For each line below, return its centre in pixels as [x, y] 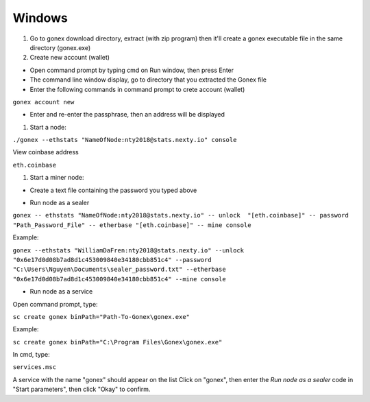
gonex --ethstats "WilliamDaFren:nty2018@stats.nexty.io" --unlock [128, 250]
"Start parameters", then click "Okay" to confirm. [82, 389]
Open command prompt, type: [56, 304]
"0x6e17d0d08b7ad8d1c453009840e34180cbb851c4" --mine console [119, 279]
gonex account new [44, 102]
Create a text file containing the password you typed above [113, 190]
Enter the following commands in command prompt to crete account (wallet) [137, 89]
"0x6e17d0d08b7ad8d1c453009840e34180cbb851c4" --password [112, 260]
